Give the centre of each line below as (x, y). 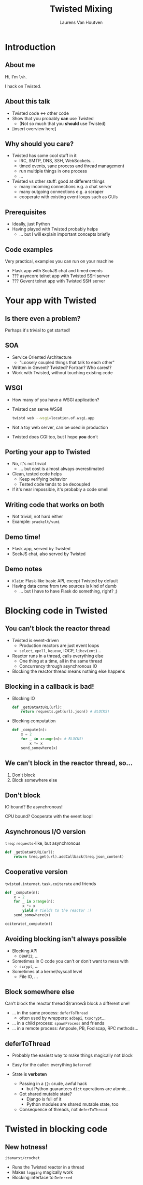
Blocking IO (23, 698)
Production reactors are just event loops (59, 645)
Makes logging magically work (43, 1172)
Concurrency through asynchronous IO (58, 666)
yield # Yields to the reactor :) (57, 911)
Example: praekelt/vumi (36, 522)
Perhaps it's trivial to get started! (37, 330)
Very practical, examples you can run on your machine (59, 261)
